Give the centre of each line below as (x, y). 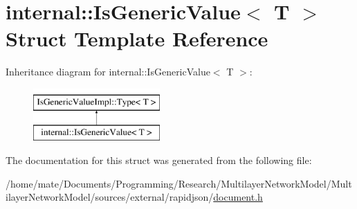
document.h (238, 197)
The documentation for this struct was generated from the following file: (159, 160)
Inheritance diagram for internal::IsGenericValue (108, 72)
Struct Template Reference (137, 38)
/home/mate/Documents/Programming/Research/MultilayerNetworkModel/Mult (179, 183)
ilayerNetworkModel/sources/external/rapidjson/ (110, 197)
